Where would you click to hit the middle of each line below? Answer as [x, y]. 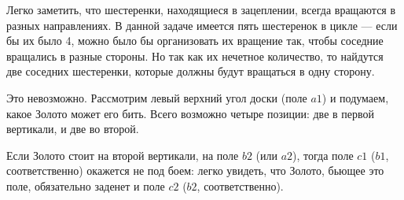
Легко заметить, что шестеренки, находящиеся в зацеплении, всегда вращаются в [201, 9]
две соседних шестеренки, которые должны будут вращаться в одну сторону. [191, 71]
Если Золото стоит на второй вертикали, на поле [123, 155]
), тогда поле [323, 155]
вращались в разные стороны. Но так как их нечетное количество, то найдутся [195, 56]
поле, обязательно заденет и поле [86, 185]
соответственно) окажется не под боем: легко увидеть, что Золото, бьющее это [195, 170]
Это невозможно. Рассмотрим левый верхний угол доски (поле [157, 97]
